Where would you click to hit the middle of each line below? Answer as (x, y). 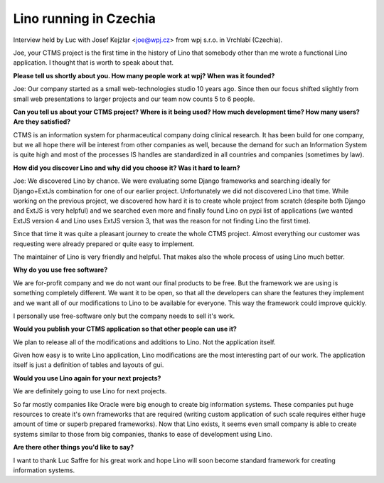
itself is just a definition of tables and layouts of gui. (89, 365)
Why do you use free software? (60, 270)
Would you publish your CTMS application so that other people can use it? (125, 329)
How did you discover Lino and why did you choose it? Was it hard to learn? (127, 168)
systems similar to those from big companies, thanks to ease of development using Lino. (143, 434)
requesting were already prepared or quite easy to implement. (104, 244)
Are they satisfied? (42, 122)
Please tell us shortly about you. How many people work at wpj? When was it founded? (144, 75)
